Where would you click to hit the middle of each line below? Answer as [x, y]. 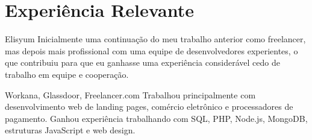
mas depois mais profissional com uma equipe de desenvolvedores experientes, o [151, 50]
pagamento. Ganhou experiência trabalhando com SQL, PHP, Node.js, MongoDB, [156, 118]
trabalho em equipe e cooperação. [67, 74]
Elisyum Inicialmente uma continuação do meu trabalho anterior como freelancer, [155, 39]
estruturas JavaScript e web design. [70, 130]
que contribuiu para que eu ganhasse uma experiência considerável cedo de [142, 62]
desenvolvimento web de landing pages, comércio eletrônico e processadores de [149, 107]
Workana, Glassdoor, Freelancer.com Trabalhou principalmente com [130, 94]
